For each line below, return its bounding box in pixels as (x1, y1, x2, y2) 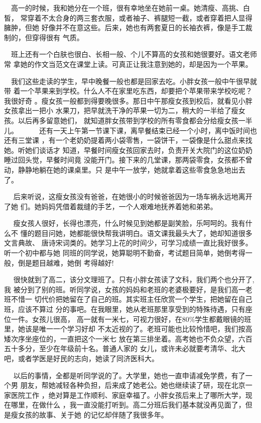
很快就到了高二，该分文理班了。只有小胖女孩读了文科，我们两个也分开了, (13, 274, 254, 285)
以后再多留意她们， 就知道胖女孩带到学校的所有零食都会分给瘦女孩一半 (18, 115, 252, 125)
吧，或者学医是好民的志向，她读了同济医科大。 (4, 353, 159, 363)
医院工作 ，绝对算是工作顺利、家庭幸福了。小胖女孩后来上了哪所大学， (11, 389, 245, 400)
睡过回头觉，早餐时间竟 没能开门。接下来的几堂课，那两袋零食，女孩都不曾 (4, 154, 252, 165)
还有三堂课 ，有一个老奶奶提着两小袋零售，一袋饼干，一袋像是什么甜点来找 (4, 135, 252, 145)
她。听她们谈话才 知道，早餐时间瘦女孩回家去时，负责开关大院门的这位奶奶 (4, 144, 252, 155)
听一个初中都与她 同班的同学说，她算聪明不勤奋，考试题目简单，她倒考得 (4, 247, 245, 258)
